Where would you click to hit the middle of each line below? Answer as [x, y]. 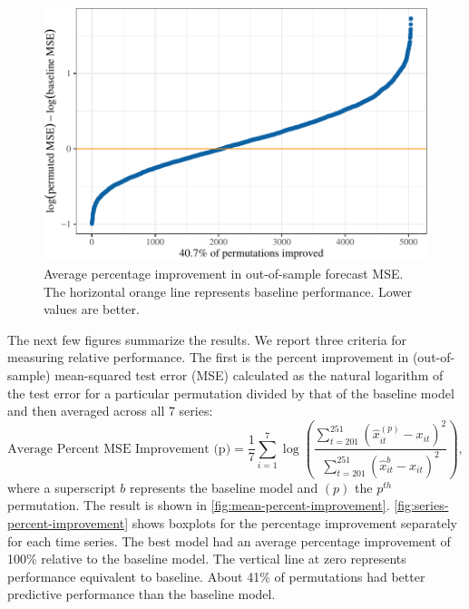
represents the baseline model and [224, 487]
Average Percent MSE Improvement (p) [119, 449]
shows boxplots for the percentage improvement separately [294, 522]
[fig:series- [421, 505]
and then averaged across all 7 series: [110, 411]
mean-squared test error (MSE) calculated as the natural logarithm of [249, 375]
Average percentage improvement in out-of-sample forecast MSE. [224, 274]
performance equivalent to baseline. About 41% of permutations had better [216, 576]
